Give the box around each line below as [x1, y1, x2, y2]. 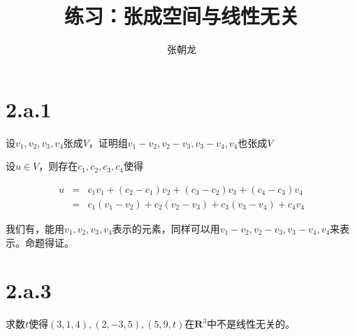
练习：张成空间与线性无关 [64, 1, 299, 30]
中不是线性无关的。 [207, 316, 296, 331]
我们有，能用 [6, 221, 64, 235]
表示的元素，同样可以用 [112, 221, 220, 235]
